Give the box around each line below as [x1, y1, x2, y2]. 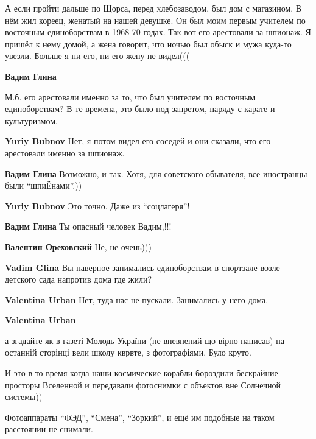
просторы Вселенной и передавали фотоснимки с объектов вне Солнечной [5, 378, 281, 391]
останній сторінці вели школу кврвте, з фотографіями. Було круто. [5, 346, 251, 359]
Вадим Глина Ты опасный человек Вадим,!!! [5, 220, 172, 233]
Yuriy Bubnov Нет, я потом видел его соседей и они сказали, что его [5, 135, 271, 147]
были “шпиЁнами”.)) [5, 179, 82, 192]
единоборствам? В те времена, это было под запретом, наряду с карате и [5, 102, 275, 115]
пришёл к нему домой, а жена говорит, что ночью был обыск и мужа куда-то [5, 37, 292, 50]
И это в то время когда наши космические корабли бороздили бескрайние [5, 367, 278, 379]
